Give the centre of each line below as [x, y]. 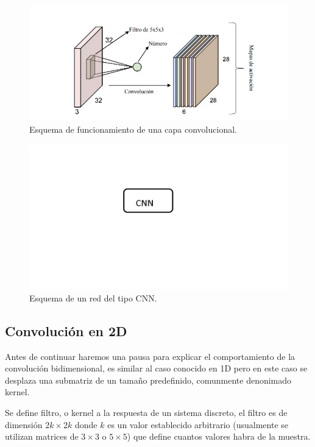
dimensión [24, 424]
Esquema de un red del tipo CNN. [93, 297]
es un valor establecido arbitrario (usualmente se [198, 424]
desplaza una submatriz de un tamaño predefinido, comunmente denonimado [148, 380]
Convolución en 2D [66, 330]
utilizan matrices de [42, 436]
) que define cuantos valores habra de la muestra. [219, 436]
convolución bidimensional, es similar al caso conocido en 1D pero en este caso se [156, 368]
